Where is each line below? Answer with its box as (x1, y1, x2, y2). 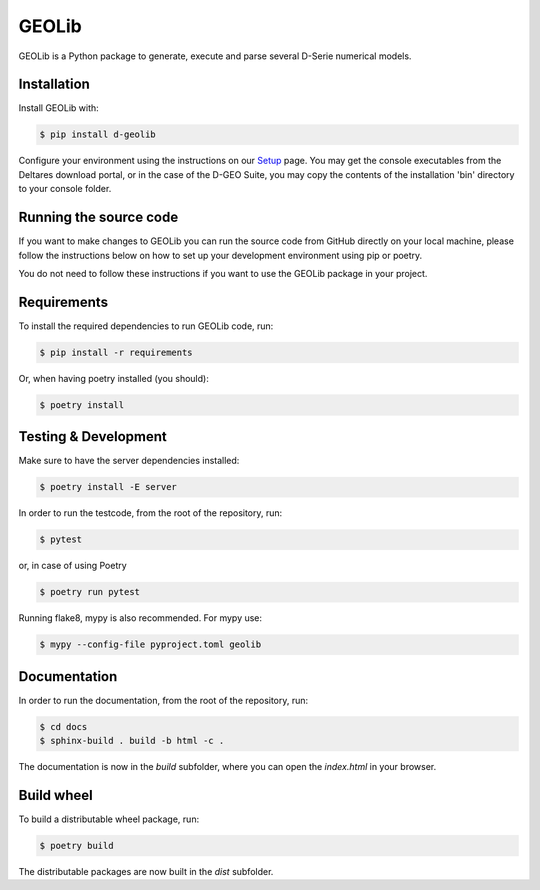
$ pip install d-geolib (39, 129, 157, 140)
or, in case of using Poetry (18, 560, 127, 572)
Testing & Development (18, 428, 167, 445)
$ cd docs (39, 721, 88, 732)
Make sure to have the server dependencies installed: (18, 455, 240, 467)
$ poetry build (39, 840, 114, 851)
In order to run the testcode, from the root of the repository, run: (18, 507, 283, 519)
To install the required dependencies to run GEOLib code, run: (18, 320, 274, 332)
